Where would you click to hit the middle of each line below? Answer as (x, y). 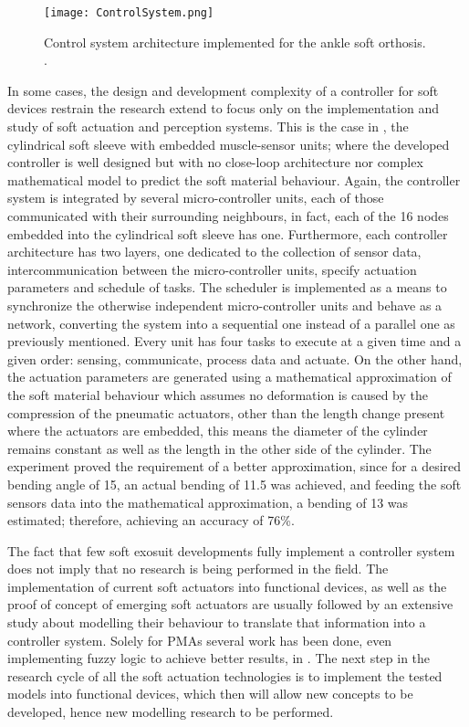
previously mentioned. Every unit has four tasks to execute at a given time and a (234, 341)
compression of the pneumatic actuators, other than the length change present (226, 412)
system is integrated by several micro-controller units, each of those (196, 198)
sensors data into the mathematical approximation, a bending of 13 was (208, 502)
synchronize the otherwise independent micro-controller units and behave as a (225, 305)
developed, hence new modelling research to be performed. (171, 712)
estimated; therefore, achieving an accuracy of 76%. (151, 520)
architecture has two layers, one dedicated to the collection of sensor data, (214, 252)
